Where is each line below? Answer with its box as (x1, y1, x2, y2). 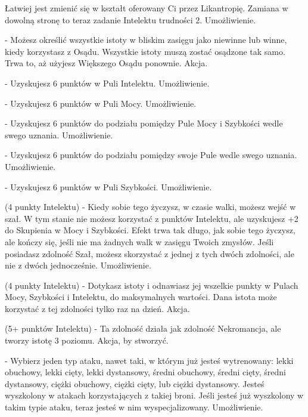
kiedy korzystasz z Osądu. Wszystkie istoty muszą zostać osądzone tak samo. (5, 45, 285, 57)
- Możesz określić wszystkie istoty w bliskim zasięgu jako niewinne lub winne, (5, 33, 287, 46)
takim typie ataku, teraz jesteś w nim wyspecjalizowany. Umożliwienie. (5, 401, 263, 413)
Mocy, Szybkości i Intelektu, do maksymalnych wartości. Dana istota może (5, 291, 277, 303)
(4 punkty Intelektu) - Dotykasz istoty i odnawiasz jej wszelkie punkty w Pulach (5, 279, 298, 291)
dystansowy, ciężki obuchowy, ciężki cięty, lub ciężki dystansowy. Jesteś (5, 377, 265, 390)
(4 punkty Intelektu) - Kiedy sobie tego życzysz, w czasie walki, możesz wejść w (5, 200, 296, 213)
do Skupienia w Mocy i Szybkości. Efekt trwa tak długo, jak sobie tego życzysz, (5, 224, 295, 236)
